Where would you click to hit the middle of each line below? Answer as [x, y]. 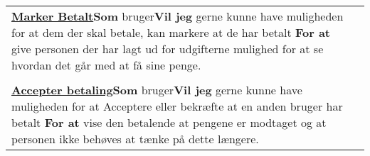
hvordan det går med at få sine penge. [106, 65]
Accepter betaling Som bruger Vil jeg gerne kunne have [157, 90]
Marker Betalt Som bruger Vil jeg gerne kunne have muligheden [178, 16]
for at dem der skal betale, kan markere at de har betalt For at [171, 32]
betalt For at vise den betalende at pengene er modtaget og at [169, 122]
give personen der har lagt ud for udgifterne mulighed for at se [168, 49]
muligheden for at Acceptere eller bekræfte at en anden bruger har [177, 106]
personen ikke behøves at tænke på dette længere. [135, 139]
